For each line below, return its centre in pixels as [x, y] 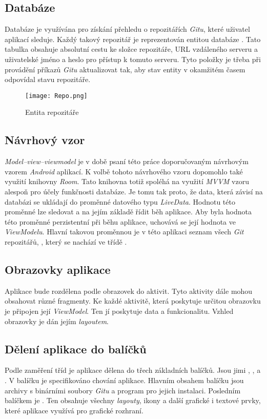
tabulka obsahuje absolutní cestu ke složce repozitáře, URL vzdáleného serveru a [131, 49]
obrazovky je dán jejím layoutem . [57, 321]
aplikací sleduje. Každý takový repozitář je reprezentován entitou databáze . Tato [133, 39]
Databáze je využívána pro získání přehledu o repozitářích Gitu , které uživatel [127, 29]
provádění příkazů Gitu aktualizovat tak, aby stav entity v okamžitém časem [125, 69]
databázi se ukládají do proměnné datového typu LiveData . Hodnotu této [120, 201]
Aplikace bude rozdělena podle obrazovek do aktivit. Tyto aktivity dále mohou [129, 291]
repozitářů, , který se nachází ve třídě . [66, 241]
